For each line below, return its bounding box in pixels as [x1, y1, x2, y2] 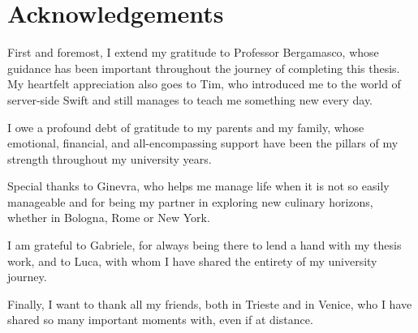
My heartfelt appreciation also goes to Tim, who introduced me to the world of [7, 75, 401, 92]
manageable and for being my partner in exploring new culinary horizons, [7, 193, 373, 210]
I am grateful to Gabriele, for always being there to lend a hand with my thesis [7, 237, 402, 254]
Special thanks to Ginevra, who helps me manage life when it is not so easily [7, 177, 390, 194]
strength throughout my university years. [7, 150, 212, 167]
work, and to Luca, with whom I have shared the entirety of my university [7, 252, 377, 269]
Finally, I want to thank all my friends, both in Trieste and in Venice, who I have [7, 295, 412, 312]
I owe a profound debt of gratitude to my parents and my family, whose [7, 118, 364, 135]
